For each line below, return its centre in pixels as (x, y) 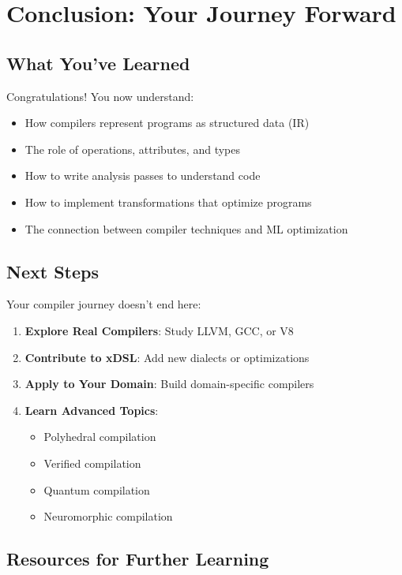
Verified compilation (92, 463)
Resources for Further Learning (138, 559)
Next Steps (53, 271)
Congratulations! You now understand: (100, 96)
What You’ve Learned (98, 63)
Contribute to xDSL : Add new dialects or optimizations (167, 357)
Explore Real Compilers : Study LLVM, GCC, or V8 (159, 330)
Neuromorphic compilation (108, 516)
